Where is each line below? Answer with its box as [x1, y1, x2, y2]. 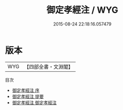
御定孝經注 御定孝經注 [12, 99, 57, 106]
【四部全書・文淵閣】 [24, 63, 74, 70]
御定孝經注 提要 [12, 93, 44, 99]
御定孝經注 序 [12, 87, 40, 93]
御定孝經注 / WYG [46, 4, 119, 16]
